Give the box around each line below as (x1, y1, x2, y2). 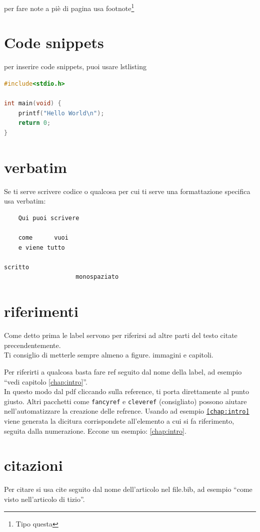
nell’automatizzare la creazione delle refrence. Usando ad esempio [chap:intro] (4, 406, 249, 416)
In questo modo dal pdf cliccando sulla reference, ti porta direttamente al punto (4, 386, 249, 397)
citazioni (4, 455, 63, 475)
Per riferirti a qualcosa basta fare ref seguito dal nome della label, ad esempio (4, 366, 242, 377)
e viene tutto (18, 244, 65, 251)
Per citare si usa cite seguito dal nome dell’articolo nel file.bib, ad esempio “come (4, 484, 252, 494)
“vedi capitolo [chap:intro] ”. (4, 376, 87, 387)
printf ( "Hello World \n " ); (18, 109, 104, 117)
